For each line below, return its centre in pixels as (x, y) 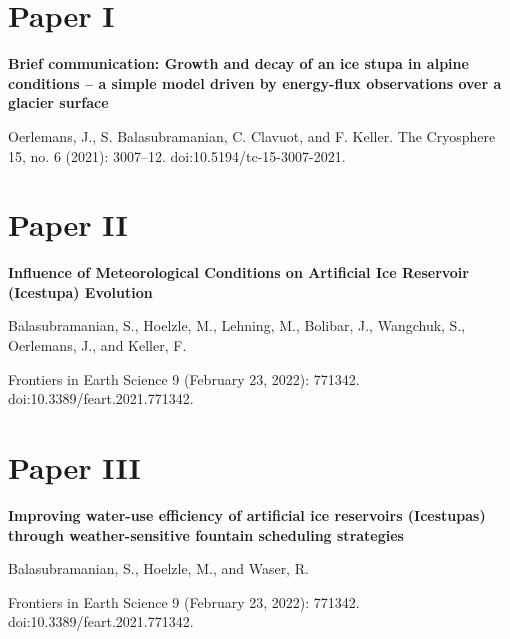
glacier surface (58, 102)
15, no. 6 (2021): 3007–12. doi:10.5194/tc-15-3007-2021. (177, 155)
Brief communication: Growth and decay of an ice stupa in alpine (238, 63)
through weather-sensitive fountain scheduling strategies (206, 534)
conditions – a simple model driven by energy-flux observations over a (255, 82)
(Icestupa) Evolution (80, 291)
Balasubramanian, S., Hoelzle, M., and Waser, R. (158, 568)
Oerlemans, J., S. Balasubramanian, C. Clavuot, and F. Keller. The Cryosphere (252, 135)
